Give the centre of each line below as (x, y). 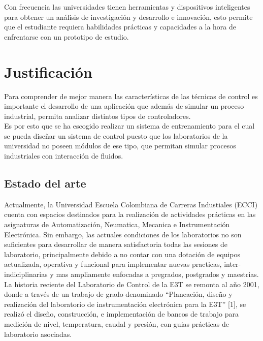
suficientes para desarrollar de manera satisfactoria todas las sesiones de (116, 244)
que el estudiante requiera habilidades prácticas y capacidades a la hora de (120, 27)
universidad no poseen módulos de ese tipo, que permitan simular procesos (120, 146)
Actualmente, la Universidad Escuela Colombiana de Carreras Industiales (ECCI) (131, 204)
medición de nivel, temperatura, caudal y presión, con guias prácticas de (117, 323)
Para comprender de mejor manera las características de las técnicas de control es (131, 96)
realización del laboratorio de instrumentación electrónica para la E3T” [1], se (125, 304)
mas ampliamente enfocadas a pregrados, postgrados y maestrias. (157, 274)
